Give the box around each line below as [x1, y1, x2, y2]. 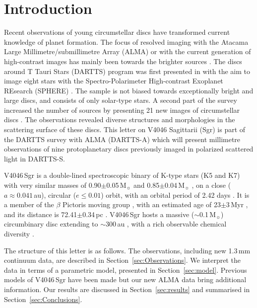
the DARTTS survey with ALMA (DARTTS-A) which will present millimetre [4, 134, 241, 144]
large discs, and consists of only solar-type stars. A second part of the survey [4, 95, 237, 105]
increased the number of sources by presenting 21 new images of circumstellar [4, 104, 240, 115]
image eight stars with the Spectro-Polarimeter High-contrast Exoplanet [4, 76, 223, 86]
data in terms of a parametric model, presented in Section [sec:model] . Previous [4, 264, 247, 275]
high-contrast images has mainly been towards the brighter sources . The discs [4, 56, 242, 66]
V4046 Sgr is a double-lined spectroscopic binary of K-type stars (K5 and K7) [4, 170, 240, 180]
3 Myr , [226, 199, 248, 210]
